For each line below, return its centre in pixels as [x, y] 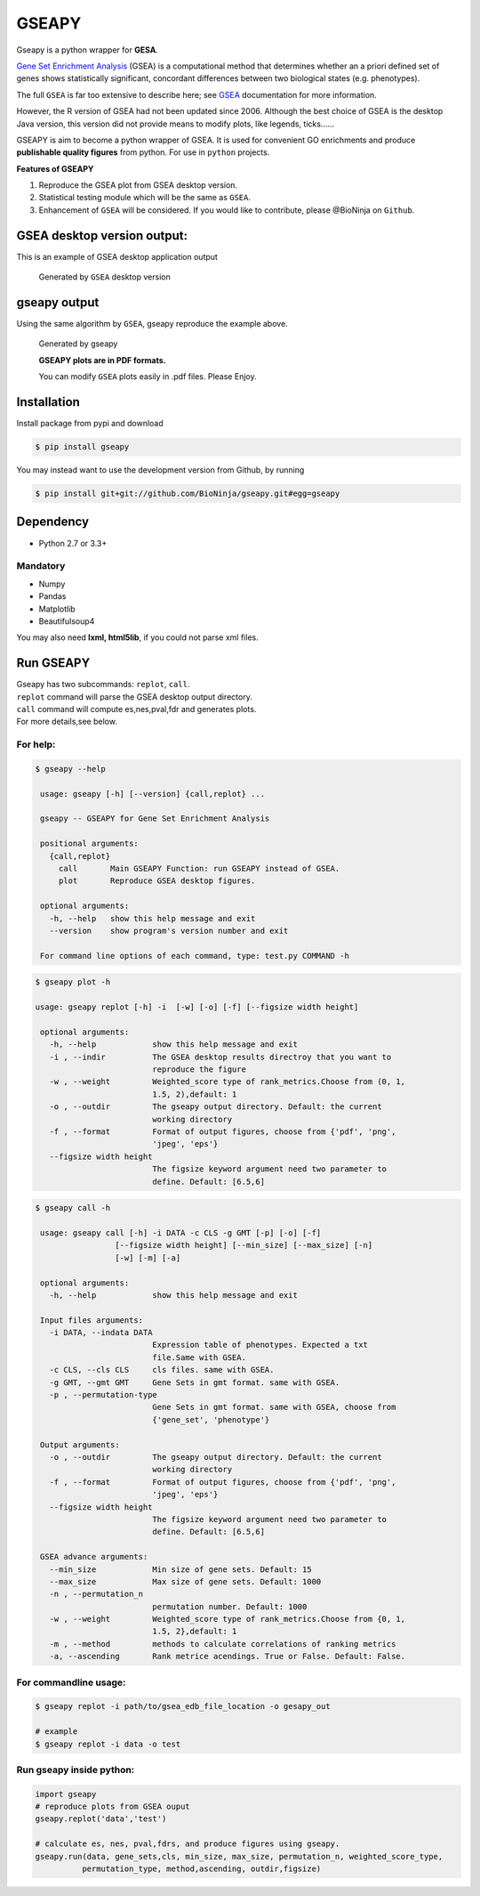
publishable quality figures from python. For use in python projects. [143, 152]
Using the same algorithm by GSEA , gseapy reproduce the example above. [152, 324]
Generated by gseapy [78, 344]
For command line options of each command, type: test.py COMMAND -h [195, 956]
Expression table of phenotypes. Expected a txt [260, 1345]
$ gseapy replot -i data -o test [108, 1744]
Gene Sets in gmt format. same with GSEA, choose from [274, 1407]
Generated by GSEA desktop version [104, 277]
